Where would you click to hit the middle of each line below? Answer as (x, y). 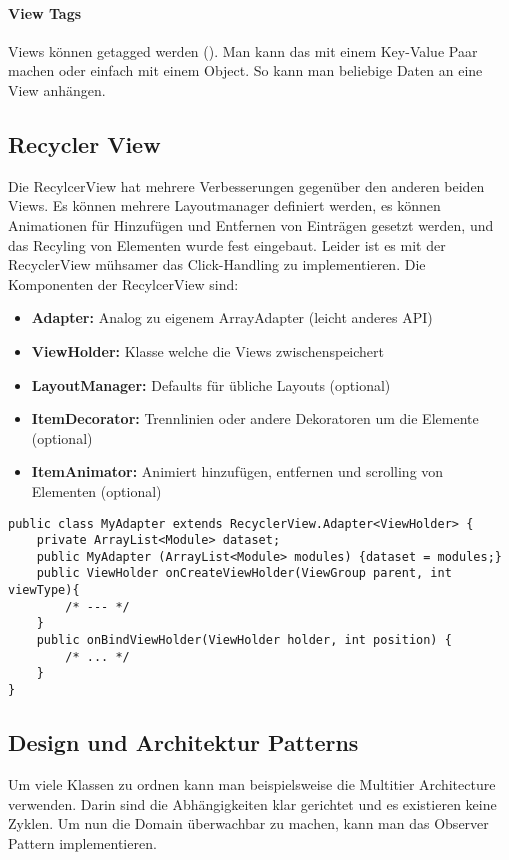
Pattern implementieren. (82, 842)
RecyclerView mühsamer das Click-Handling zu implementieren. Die (217, 264)
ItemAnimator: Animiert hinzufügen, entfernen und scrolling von (237, 471)
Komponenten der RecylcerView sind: (123, 283)
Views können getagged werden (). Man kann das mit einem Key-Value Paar (243, 50)
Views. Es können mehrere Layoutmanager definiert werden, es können (224, 205)
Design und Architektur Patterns (183, 742)
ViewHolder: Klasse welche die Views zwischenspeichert (207, 350)
